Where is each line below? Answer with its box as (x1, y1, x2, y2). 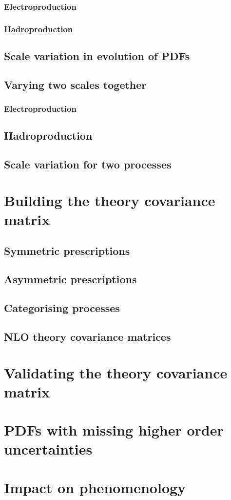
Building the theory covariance (4, 190, 215, 210)
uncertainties (4, 439, 93, 459)
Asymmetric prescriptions (4, 271, 137, 287)
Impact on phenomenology (4, 477, 186, 497)
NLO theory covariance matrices (4, 329, 171, 344)
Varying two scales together (4, 77, 147, 92)
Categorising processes (4, 300, 120, 315)
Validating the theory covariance (4, 362, 228, 382)
